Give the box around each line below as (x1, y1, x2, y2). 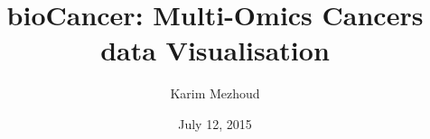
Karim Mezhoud (170, 84, 260, 103)
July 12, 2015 (178, 114, 252, 133)
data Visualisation (100, 32, 330, 69)
